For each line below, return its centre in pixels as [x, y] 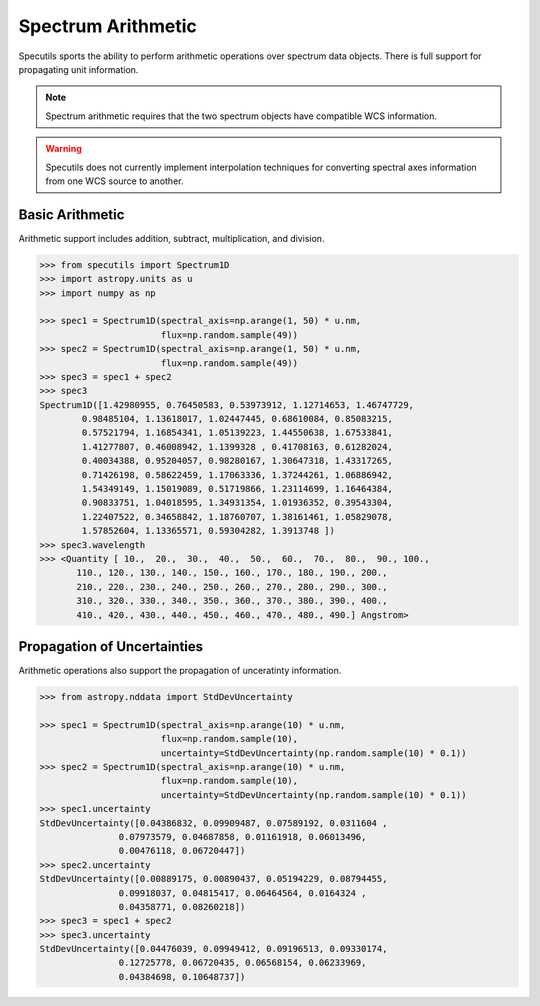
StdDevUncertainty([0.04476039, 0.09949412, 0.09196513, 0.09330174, [213, 949]
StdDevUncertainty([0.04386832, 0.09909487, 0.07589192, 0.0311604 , [213, 823]
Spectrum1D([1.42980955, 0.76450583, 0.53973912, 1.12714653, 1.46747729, [227, 404]
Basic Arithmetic [71, 214]
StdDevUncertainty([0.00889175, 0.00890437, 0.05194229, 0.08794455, [213, 879]
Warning [63, 149]
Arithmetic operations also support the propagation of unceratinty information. [180, 671]
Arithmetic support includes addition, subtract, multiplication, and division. [171, 238]
